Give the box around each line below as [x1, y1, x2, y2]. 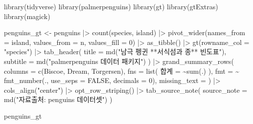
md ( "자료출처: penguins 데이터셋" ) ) [4, 94, 113, 104]
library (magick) [4, 11, 50, 21]
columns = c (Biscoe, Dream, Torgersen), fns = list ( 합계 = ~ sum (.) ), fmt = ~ [4, 65, 239, 76]
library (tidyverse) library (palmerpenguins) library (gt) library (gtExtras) [4, 1, 218, 11]
